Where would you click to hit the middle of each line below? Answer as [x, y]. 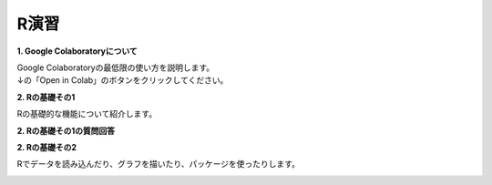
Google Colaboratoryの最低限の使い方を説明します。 [116, 67]
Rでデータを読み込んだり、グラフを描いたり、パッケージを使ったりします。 [159, 164]
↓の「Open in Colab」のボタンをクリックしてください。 [123, 80]
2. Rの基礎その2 [47, 147]
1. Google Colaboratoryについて [77, 51]
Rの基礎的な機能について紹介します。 [87, 114]
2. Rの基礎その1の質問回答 [66, 130]
